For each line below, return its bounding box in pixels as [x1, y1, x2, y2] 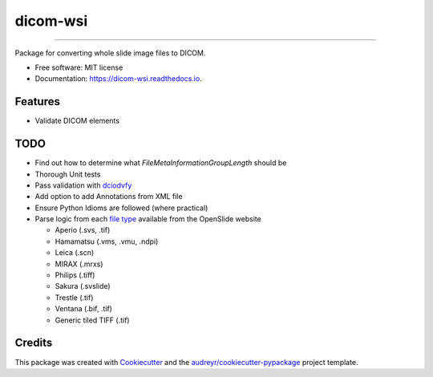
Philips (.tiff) [55, 270, 95, 280]
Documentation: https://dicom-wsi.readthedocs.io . [34, 74, 202, 83]
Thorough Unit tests [34, 169, 101, 179]
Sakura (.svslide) [55, 282, 111, 291]
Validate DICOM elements [34, 116, 120, 126]
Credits [14, 336, 53, 350]
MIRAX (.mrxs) [55, 259, 103, 269]
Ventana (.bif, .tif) [55, 304, 112, 314]
